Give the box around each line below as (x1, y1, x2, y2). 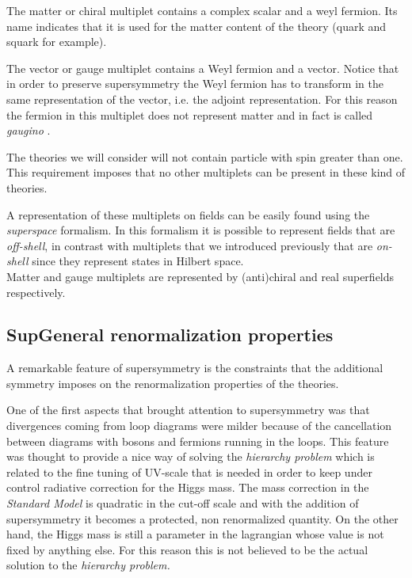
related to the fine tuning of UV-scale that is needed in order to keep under (6, 463, 372, 480)
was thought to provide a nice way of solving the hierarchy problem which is (6, 448, 375, 465)
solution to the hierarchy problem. (6, 557, 170, 573)
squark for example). (6, 33, 107, 50)
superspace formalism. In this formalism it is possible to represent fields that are (6, 222, 395, 238)
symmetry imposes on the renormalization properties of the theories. (6, 375, 339, 391)
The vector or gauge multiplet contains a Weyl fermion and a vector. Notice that (6, 59, 399, 76)
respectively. (6, 283, 66, 300)
